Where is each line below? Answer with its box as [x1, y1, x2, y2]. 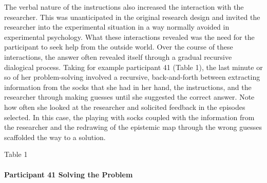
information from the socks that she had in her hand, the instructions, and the [4, 81, 252, 92]
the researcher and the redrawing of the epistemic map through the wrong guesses [4, 122, 262, 132]
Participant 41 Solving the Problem [4, 169, 133, 179]
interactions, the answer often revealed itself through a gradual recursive [4, 51, 232, 62]
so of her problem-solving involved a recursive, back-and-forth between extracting [4, 72, 260, 82]
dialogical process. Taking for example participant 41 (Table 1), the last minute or [4, 61, 263, 72]
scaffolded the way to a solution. [4, 131, 106, 142]
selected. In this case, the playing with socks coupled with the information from [4, 111, 255, 122]
